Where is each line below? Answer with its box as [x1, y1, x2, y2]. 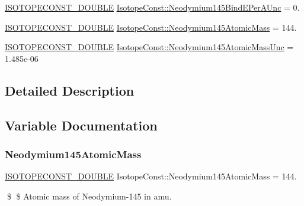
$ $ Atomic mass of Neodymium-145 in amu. [7, 189, 172, 202]
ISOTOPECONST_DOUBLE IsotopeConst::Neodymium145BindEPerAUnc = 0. [5, 1, 300, 13]
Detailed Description [5, 81, 135, 99]
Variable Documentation [5, 116, 158, 134]
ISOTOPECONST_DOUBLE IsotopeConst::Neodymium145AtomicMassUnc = [5, 41, 294, 53]
